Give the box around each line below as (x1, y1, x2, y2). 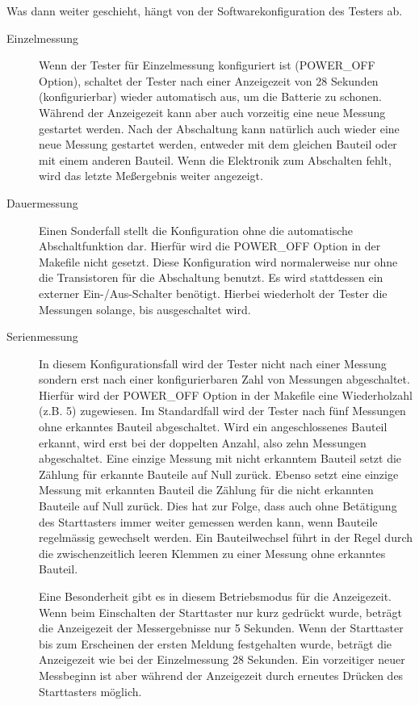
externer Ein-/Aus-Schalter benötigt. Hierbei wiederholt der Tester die (39, 284, 388, 301)
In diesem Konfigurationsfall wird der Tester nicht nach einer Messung (39, 355, 387, 371)
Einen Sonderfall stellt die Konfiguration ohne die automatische (39, 221, 353, 238)
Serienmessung (6, 328, 78, 345)
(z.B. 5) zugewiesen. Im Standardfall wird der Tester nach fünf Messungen (39, 402, 406, 419)
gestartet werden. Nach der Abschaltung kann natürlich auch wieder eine (39, 120, 400, 136)
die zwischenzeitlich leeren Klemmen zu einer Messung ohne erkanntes (39, 544, 386, 561)
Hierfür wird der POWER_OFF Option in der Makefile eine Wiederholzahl (39, 386, 413, 403)
